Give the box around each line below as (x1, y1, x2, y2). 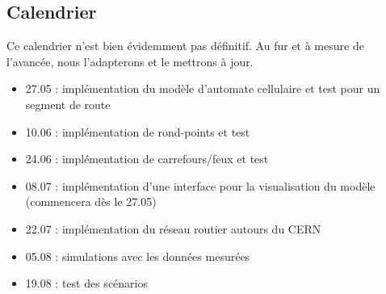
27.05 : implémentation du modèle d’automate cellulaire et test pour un (25, 80, 380, 97)
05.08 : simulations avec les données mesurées (25, 247, 250, 264)
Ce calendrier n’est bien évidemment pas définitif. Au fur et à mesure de (6, 37, 364, 54)
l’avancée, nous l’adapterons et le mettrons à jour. (6, 52, 254, 69)
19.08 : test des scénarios (25, 275, 148, 292)
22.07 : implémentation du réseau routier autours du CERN (25, 220, 321, 237)
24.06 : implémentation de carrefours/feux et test (25, 150, 269, 167)
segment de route (25, 95, 111, 112)
